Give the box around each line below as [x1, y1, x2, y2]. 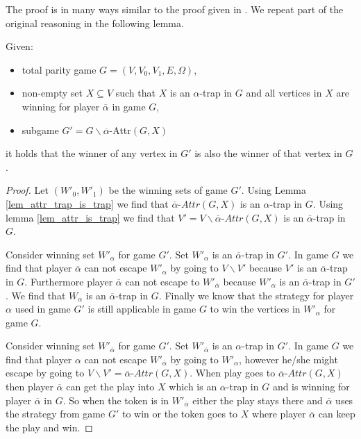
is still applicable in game [87, 301, 196, 316]
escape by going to [6, 365, 85, 380]
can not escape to [125, 274, 200, 288]
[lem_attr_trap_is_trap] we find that [6, 196, 169, 210]
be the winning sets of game [108, 183, 228, 197]
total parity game [22, 62, 96, 76]
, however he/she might [239, 351, 338, 366]
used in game [15, 301, 71, 316]
